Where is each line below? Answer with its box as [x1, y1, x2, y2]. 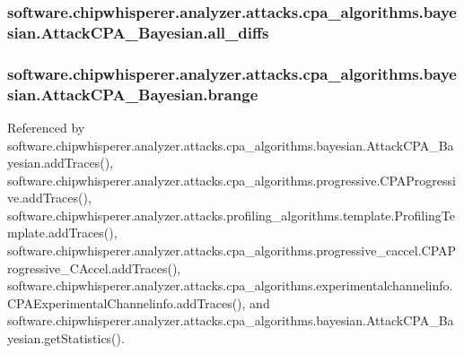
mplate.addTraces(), [7, 223, 118, 242]
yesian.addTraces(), [7, 153, 114, 172]
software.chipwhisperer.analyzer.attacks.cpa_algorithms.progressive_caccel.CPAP [7, 241, 457, 260]
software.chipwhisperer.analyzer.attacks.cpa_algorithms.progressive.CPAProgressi [7, 170, 456, 189]
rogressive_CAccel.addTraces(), [7, 258, 181, 277]
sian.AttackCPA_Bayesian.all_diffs [7, 21, 269, 43]
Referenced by [7, 117, 85, 136]
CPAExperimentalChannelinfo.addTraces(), [7, 293, 246, 312]
